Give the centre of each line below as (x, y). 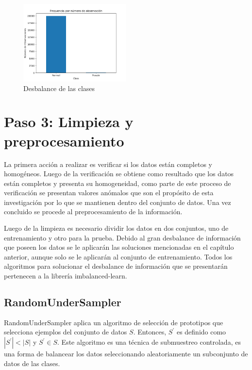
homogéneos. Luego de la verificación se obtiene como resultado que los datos (119, 174)
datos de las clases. (32, 363)
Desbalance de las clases (59, 88)
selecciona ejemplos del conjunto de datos (66, 332)
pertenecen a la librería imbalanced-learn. (66, 276)
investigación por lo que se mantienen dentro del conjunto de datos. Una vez (118, 202)
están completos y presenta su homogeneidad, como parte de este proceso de (118, 183)
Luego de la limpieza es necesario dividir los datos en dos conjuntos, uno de (116, 228)
